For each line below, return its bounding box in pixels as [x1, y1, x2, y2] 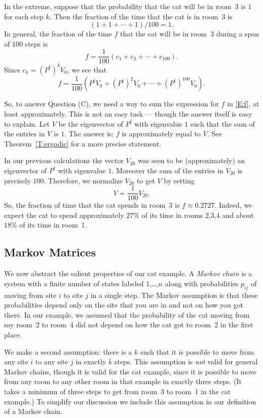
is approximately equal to [122, 128, 201, 139]
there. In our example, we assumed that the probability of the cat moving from [4, 309, 250, 320]
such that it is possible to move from [140, 346, 254, 357]
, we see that [67, 64, 107, 74]
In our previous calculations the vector [4, 155, 124, 166]
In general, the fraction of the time [4, 28, 112, 39]
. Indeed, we [214, 200, 252, 210]
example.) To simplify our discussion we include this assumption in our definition [4, 396, 256, 406]
